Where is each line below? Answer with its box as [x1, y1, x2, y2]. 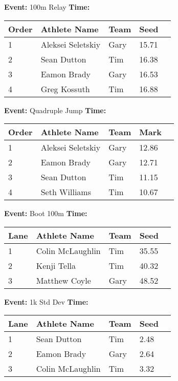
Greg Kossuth [40, 82, 90, 95]
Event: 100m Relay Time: [4, 2, 90, 12]
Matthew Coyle [36, 274, 91, 286]
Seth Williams [40, 186, 91, 198]
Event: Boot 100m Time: [4, 208, 87, 219]
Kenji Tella [36, 259, 76, 271]
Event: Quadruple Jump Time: [4, 104, 106, 115]
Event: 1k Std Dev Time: [4, 296, 88, 307]
